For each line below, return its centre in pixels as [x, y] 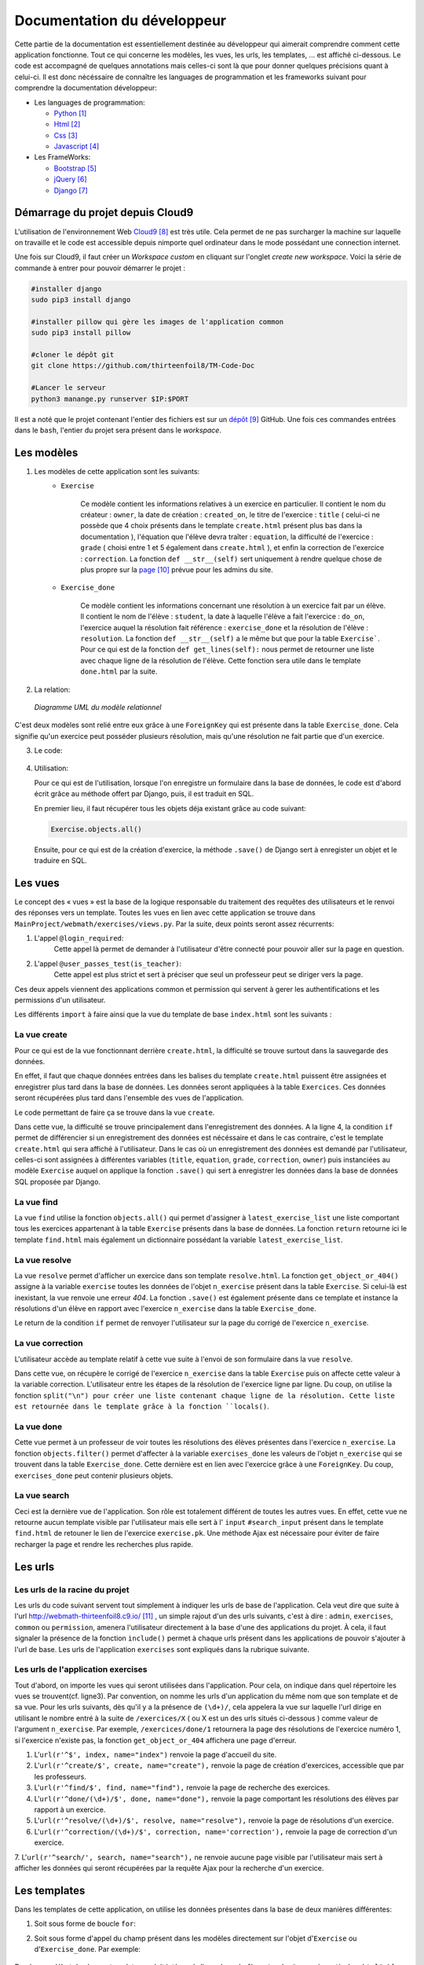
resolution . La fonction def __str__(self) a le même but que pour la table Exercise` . [230, 638]
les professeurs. [60, 1776]
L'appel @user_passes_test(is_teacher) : [108, 964]
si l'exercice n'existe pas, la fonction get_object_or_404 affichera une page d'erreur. [156, 1740]
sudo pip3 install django [81, 300]
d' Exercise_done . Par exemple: [88, 1949]
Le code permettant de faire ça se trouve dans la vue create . [115, 1112]
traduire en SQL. [61, 860]
